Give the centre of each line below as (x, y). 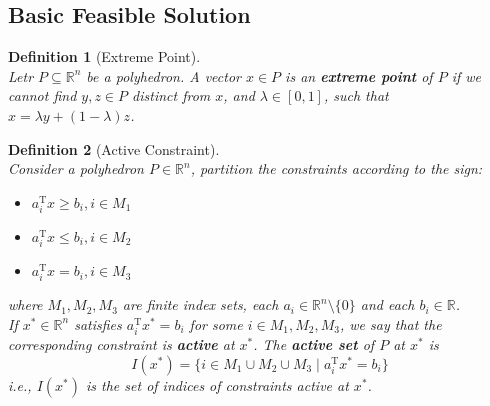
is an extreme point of (359, 75)
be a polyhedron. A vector (163, 75)
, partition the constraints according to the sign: (336, 168)
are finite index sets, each (200, 304)
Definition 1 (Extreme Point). (104, 56)
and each (387, 304)
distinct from (171, 95)
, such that (356, 95)
